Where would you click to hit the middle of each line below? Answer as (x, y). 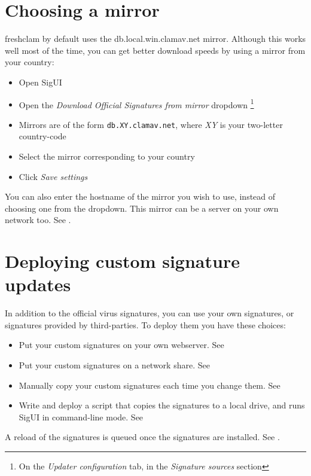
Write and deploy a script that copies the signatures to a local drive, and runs (162, 405)
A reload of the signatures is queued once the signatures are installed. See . (142, 437)
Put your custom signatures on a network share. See (114, 365)
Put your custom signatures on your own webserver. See (121, 345)
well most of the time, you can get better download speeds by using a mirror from (155, 50)
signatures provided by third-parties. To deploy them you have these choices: (145, 324)
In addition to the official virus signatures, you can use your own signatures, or (150, 313)
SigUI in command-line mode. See (81, 416)
